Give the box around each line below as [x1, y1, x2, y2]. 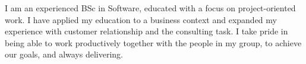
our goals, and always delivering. [5, 48, 123, 60]
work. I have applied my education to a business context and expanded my [5, 13, 277, 25]
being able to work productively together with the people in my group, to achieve [5, 36, 302, 49]
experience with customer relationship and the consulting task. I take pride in [5, 25, 288, 37]
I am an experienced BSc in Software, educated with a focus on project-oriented [5, 2, 296, 14]
